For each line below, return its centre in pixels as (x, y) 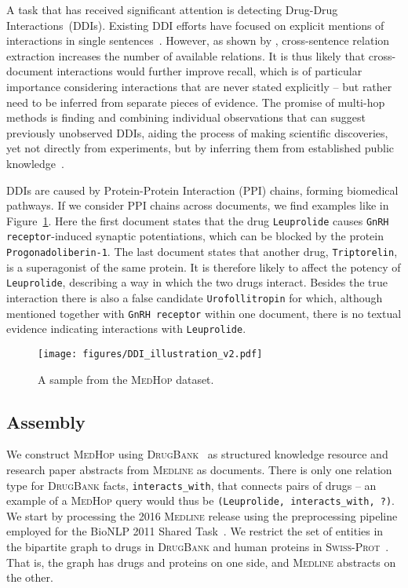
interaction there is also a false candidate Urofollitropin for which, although (195, 297)
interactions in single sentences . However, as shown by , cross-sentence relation (198, 40)
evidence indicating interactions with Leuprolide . (126, 329)
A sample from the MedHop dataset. (126, 379)
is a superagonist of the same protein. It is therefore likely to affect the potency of (204, 267)
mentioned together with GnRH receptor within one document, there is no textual (204, 313)
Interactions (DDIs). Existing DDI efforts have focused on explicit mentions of (195, 25)
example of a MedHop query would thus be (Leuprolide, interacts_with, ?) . (200, 500)
